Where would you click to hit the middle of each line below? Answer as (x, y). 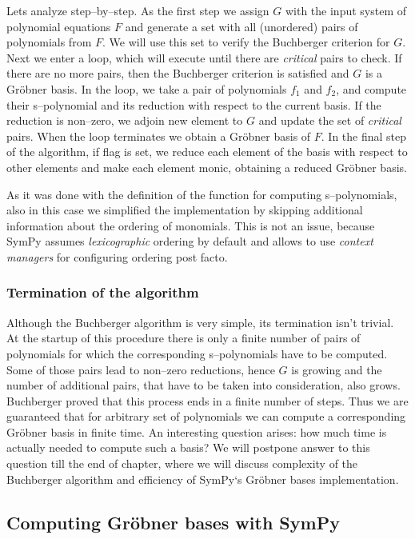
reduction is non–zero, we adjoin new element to (125, 120)
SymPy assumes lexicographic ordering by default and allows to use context (190, 241)
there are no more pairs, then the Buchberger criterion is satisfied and (178, 73)
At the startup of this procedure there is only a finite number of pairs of (184, 338)
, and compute (371, 88)
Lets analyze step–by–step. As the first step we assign (138, 10)
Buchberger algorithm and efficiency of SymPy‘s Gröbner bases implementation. (203, 479)
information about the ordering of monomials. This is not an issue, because (191, 225)
